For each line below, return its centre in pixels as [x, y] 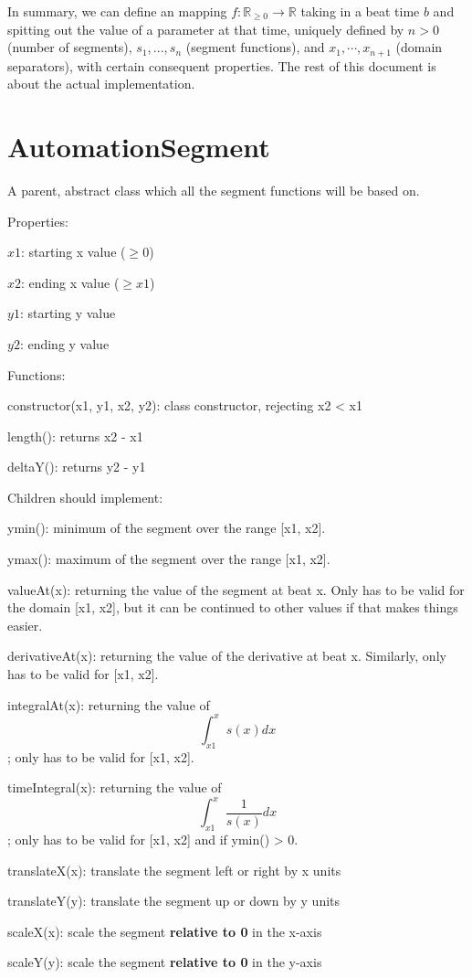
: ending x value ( [70, 282]
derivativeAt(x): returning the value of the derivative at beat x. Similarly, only [227, 656]
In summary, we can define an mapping [117, 11]
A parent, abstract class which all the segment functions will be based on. [214, 190]
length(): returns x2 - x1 [75, 436]
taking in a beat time [360, 11]
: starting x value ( [73, 252]
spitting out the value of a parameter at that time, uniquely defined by [206, 29]
